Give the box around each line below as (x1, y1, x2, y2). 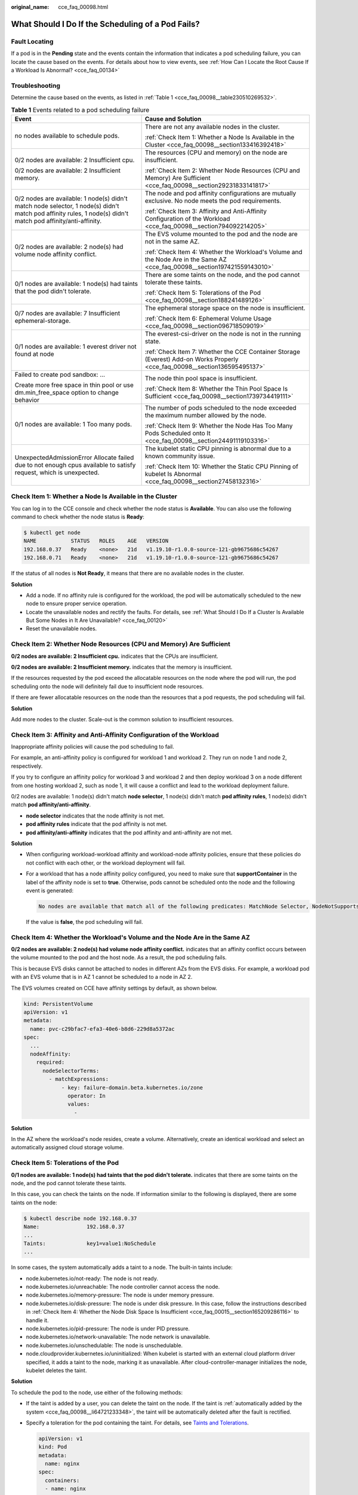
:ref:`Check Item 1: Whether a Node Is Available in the (144, 133, 295, 141)
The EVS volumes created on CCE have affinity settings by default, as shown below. (11, 984, 218, 991)
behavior (14, 395, 40, 404)
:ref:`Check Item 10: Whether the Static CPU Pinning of (144, 462, 298, 471)
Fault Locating (11, 37, 54, 45)
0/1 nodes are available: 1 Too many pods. (14, 420, 132, 428)
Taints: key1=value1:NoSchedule (23, 1240, 156, 1247)
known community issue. (144, 451, 215, 460)
